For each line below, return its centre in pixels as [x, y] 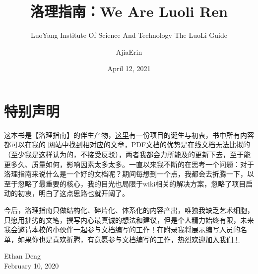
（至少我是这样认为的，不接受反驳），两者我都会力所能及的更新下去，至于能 [127, 154]
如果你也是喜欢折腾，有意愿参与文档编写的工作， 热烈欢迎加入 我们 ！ [129, 239]
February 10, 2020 [32, 265]
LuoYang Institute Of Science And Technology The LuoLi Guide [129, 35]
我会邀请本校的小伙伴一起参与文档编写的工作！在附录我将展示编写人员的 [122, 229]
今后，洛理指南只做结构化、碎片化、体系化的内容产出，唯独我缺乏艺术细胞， [129, 210]
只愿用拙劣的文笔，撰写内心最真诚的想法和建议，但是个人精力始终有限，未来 [129, 220]
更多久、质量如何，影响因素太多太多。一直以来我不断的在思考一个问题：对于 [129, 164]
